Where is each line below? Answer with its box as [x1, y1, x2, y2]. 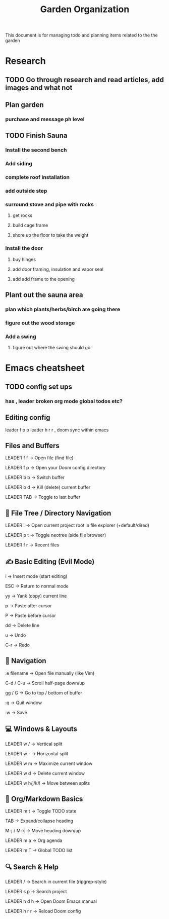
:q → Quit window [5, 700, 42, 706]
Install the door [5, 245, 43, 252]
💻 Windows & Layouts [5, 725, 77, 733]
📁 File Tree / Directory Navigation [5, 508, 111, 518]
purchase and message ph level [5, 116, 85, 123]
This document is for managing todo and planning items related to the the [5, 32, 158, 39]
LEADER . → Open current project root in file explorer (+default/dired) [5, 522, 150, 528]
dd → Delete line [5, 622, 39, 629]
